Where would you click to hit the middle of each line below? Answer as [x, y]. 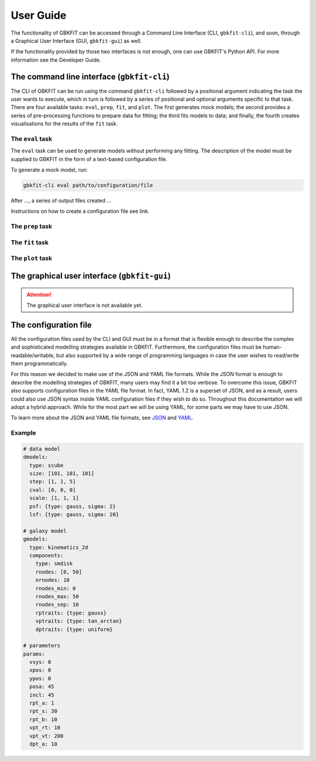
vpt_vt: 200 [47, 736]
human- [272, 347]
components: [47, 556]
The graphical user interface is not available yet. [85, 305]
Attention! [39, 294]
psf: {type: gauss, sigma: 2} [73, 506]
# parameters [42, 646]
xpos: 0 [40, 670]
